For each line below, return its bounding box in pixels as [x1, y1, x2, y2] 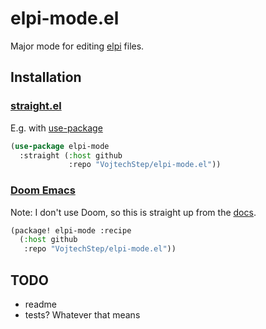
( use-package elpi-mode [10, 141, 110, 151]
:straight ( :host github [19, 150, 123, 161]
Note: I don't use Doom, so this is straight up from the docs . [10, 206, 257, 218]
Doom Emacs [10, 183, 76, 197]
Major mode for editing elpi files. [10, 40, 145, 52]
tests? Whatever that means [24, 308, 141, 321]
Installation [10, 69, 82, 86]
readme [24, 298, 57, 310]
